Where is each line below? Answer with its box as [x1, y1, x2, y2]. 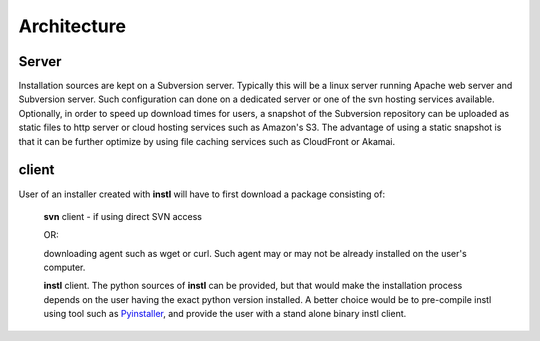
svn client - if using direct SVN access [43, 210, 202, 222]
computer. [43, 261, 86, 274]
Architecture [18, 15, 127, 37]
